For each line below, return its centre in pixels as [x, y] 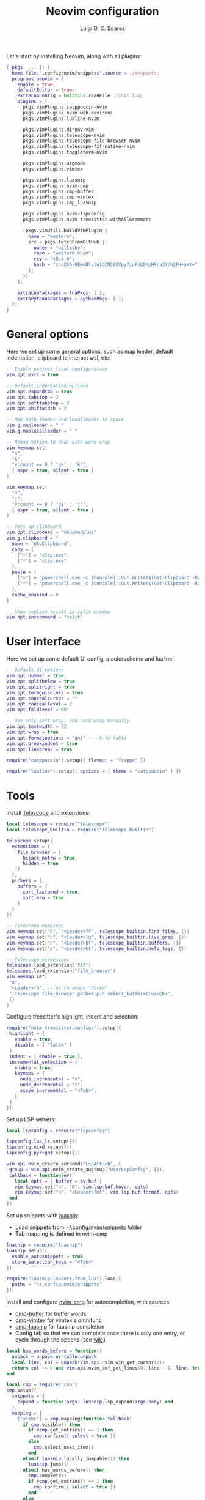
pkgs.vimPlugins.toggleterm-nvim [65, 152]
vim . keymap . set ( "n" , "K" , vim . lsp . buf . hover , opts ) [81, 1187]
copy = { [23, 549]
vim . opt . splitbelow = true [41, 681]
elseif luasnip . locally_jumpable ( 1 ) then [76, 1458]
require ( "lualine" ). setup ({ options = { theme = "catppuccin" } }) [94, 771]
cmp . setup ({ [21, 1390]
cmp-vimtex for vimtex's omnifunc [58, 1320]
